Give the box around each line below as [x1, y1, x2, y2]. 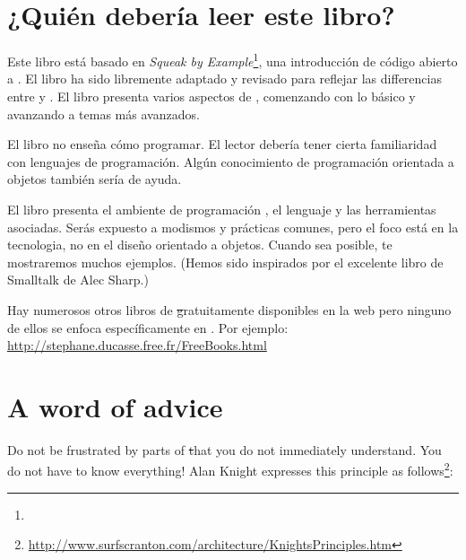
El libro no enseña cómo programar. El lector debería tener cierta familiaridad [7, 135, 437, 153]
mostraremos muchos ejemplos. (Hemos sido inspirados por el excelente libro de [7, 252, 444, 271]
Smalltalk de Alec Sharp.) [7, 270, 149, 289]
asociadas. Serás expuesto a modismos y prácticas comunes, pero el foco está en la [7, 217, 459, 236]
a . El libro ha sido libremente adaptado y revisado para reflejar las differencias [7, 69, 442, 88]
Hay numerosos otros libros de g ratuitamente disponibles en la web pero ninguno [7, 300, 452, 319]
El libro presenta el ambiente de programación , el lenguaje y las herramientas [7, 199, 436, 218]
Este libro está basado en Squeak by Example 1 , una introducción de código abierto [7, 49, 458, 70]
